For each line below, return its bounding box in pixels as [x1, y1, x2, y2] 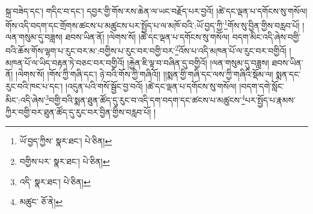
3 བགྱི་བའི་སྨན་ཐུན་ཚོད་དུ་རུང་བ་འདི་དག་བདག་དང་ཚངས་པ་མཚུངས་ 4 [45, 92, 245, 106]
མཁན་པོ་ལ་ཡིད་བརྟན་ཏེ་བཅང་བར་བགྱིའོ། [5, 56, 124, 69]
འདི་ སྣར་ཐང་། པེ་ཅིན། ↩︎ [19, 175, 91, 188]
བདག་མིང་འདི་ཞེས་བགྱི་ [232, 30, 301, 43]
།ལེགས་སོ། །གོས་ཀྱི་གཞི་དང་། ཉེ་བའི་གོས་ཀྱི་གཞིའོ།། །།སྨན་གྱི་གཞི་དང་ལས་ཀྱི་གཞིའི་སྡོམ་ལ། [16, 68, 273, 81]
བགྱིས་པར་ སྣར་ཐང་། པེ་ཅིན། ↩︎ [19, 154, 110, 167]
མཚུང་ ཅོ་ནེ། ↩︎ [19, 195, 63, 208]
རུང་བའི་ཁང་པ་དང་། [5, 79, 63, 92]
